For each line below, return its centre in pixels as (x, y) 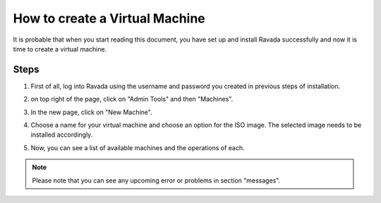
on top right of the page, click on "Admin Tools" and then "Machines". (132, 99)
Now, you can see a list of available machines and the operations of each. (138, 147)
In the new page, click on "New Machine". (91, 112)
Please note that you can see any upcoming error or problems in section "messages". (156, 180)
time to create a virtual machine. (60, 49)
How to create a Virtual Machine (109, 18)
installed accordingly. (62, 135)
